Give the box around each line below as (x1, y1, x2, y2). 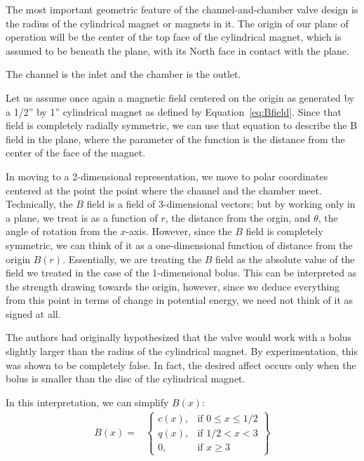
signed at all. (6, 306, 61, 321)
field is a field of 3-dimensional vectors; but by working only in (86, 196, 356, 211)
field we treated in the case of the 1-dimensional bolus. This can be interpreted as (6, 265, 357, 280)
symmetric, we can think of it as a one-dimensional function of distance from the (6, 237, 353, 252)
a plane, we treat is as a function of (6, 210, 158, 225)
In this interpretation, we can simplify (6, 394, 169, 409)
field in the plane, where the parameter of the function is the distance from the (6, 131, 345, 146)
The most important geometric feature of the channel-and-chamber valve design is (6, 2, 358, 16)
